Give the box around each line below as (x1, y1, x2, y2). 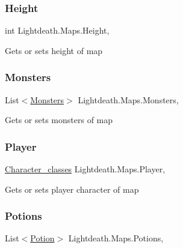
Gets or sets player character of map (5, 183, 139, 195)
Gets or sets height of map (5, 44, 103, 56)
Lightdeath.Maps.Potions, (68, 232, 164, 244)
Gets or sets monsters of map (5, 113, 113, 126)
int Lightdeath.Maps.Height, (5, 24, 110, 37)
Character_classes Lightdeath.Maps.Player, (5, 163, 166, 175)
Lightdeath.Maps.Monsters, (78, 93, 179, 106)
